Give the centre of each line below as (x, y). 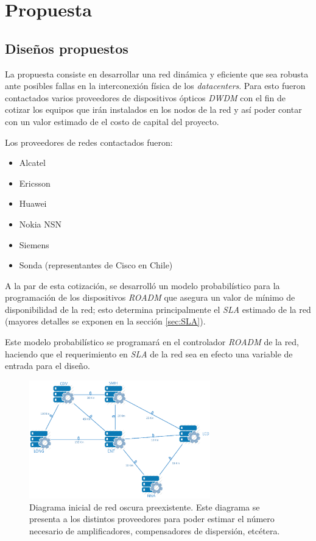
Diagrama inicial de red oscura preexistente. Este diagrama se (145, 507)
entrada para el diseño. (47, 366)
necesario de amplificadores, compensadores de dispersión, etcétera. (155, 530)
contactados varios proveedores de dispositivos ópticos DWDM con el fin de (145, 97)
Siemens (34, 244)
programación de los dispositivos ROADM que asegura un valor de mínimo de (150, 297)
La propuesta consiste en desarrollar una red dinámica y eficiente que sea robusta (157, 73)
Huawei (33, 203)
